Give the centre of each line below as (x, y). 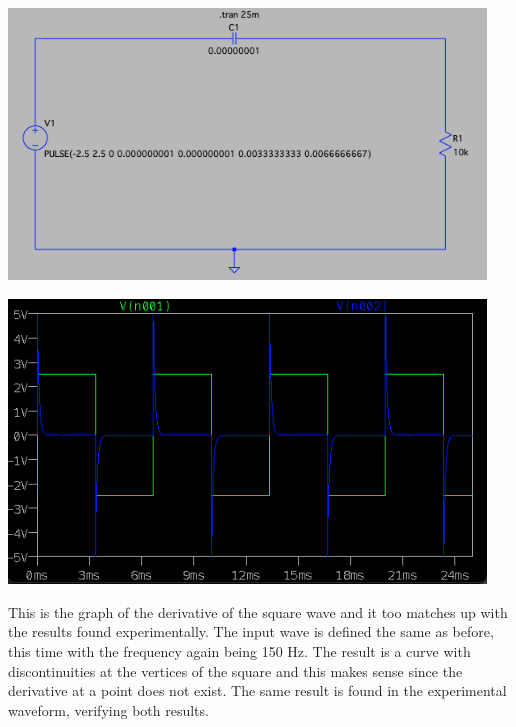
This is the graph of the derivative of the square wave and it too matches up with (258, 611)
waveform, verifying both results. (108, 709)
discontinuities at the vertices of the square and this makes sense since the (235, 670)
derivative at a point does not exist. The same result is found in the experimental (257, 690)
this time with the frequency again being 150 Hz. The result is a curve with (239, 651)
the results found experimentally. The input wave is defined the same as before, (251, 631)
